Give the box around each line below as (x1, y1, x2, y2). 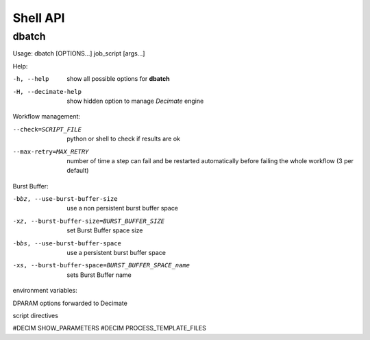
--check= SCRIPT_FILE (12, 125, 82, 133)
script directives (12, 311, 58, 319)
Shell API (12, 10, 65, 25)
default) (66, 167, 89, 175)
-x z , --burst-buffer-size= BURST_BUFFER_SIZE (12, 217, 165, 225)
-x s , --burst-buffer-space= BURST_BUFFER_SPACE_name (12, 261, 190, 269)
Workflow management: (12, 112, 81, 121)
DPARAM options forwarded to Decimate (12, 299, 128, 307)
